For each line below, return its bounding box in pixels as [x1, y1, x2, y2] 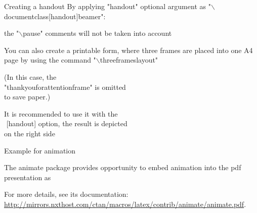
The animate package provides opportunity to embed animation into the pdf [4, 162, 241, 173]
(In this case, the [4, 71, 57, 82]
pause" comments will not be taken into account [23, 28, 172, 38]
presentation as [4, 172, 51, 182]
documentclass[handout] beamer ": [4, 11, 106, 21]
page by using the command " [4, 55, 96, 65]
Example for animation [4, 145, 76, 155]
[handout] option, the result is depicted [6, 118, 127, 129]
